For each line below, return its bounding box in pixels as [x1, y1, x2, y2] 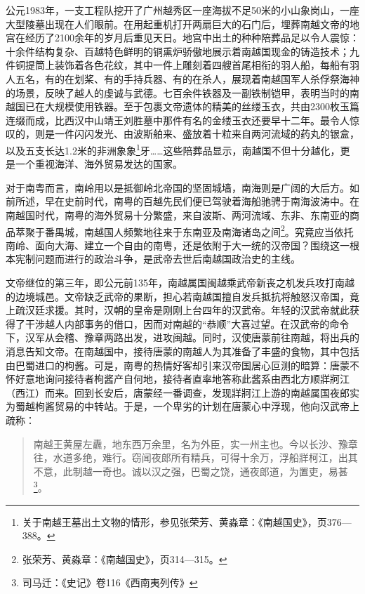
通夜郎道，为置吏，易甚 [239, 463, 348, 478]
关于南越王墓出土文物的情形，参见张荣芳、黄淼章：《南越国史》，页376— [22, 514, 352, 529]
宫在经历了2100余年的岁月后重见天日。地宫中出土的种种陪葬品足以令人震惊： [6, 30, 359, 45]
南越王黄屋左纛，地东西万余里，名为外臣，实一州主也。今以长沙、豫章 [33, 436, 358, 451]
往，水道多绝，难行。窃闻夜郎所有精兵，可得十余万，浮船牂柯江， [33, 450, 338, 465]
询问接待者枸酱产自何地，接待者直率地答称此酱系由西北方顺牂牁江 [44, 371, 350, 386]
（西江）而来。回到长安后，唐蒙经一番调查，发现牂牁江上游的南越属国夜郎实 [6, 385, 359, 400]
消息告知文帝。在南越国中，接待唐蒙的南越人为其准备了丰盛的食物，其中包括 [6, 343, 359, 358]
